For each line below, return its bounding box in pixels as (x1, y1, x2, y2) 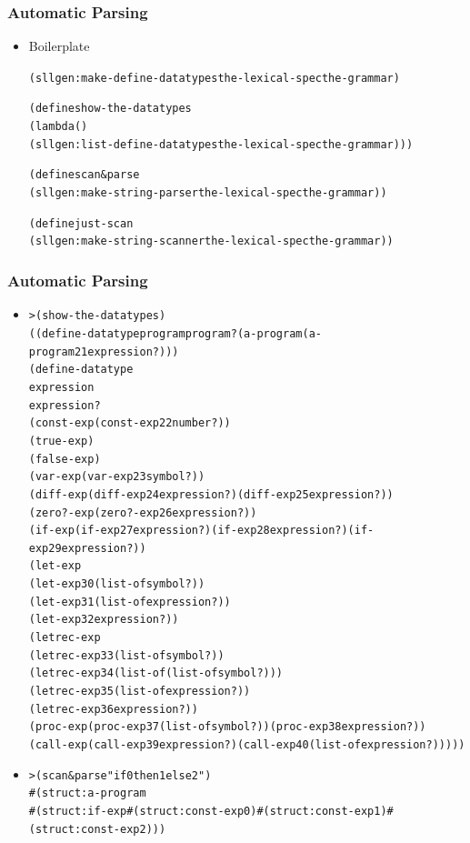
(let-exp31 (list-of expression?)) (28, 595, 231, 608)
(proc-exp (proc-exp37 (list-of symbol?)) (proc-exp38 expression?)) (28, 720, 426, 734)
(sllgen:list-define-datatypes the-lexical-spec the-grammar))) (28, 137, 414, 151)
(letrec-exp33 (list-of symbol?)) (28, 648, 225, 662)
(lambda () (28, 120, 88, 134)
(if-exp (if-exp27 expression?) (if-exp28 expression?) (28, 524, 348, 537)
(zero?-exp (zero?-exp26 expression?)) (28, 506, 257, 519)
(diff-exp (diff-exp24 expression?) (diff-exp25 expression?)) (28, 487, 394, 501)
